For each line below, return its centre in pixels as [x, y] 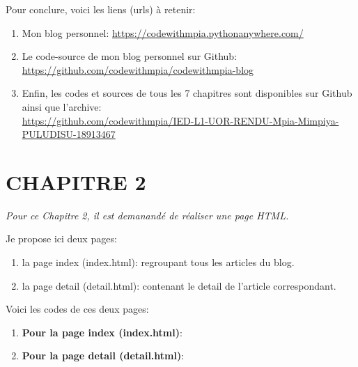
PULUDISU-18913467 [69, 134]
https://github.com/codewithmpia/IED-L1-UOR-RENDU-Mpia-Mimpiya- [180, 120]
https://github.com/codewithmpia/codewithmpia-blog [138, 69]
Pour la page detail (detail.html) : [103, 356]
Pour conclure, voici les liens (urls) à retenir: [101, 9]
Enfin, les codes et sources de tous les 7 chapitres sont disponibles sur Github [187, 93]
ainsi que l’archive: [62, 106]
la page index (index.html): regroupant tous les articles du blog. [158, 262]
